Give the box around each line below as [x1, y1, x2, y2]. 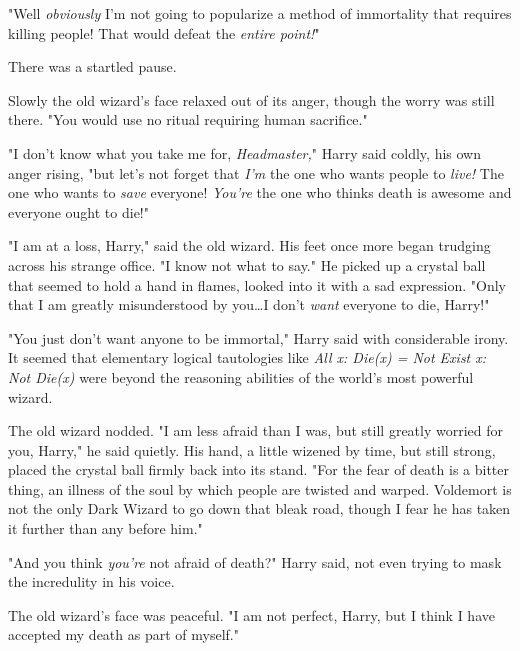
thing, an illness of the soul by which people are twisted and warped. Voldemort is [8, 478, 512, 499]
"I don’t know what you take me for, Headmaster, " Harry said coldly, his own [8, 142, 481, 163]
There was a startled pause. [8, 56, 177, 77]
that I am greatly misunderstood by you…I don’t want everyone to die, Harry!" [8, 294, 490, 315]
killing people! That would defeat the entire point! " [8, 22, 320, 43]
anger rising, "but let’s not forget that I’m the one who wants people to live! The [8, 162, 504, 183]
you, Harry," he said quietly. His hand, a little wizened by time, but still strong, [8, 439, 496, 460]
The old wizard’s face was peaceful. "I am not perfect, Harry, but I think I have [8, 604, 495, 625]
